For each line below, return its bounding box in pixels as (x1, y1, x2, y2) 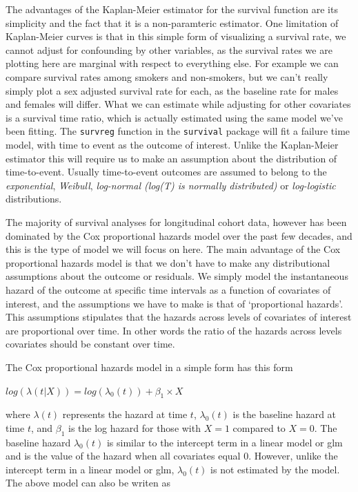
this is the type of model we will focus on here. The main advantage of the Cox (6, 242, 341, 256)
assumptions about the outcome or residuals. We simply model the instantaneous (6, 269, 348, 283)
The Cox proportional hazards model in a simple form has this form (6, 359, 293, 374)
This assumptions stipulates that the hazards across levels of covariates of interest (6, 310, 352, 324)
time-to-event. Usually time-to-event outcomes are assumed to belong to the (6, 164, 327, 179)
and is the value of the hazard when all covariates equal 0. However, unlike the (6, 448, 338, 463)
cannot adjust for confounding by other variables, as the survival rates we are (6, 42, 332, 57)
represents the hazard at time (62, 407, 188, 422)
